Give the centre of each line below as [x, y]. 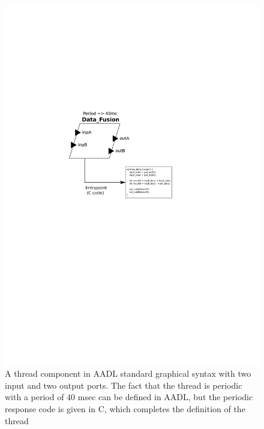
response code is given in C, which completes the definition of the [125, 409]
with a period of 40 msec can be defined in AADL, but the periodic [129, 397]
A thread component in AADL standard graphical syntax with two [128, 373]
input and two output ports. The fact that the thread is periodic [124, 385]
